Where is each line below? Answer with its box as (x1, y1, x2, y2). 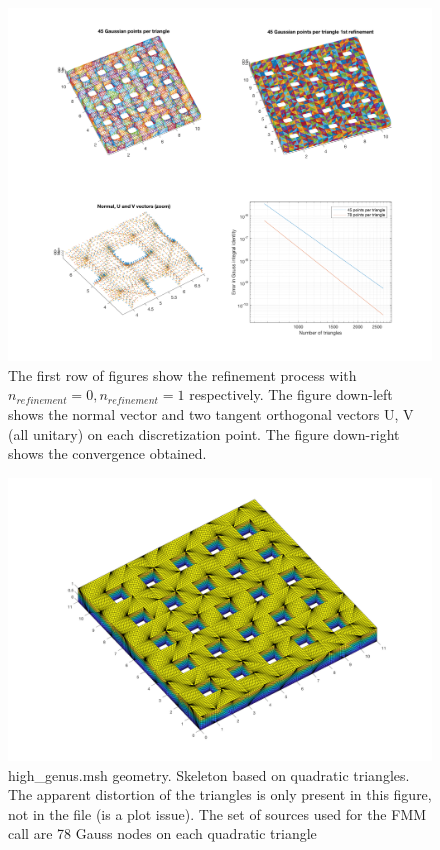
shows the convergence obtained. (8, 443, 207, 464)
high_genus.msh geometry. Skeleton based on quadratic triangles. (8, 764, 410, 785)
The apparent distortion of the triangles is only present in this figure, (8, 784, 432, 805)
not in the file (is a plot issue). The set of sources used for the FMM (8, 803, 427, 824)
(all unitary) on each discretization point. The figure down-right (8, 423, 400, 444)
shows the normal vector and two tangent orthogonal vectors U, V (8, 403, 414, 424)
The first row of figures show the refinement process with (8, 364, 357, 385)
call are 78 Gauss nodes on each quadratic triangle (8, 823, 317, 844)
